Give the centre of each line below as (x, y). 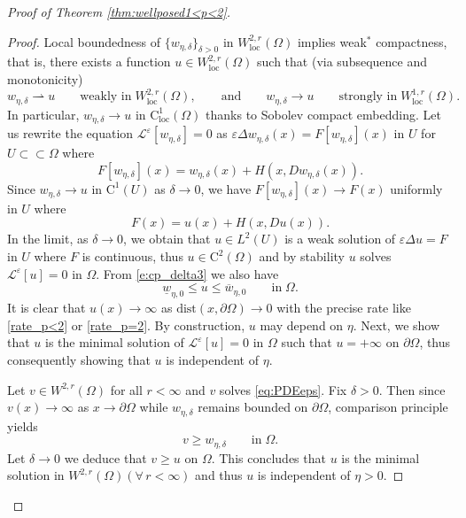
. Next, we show (396, 325)
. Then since (412, 389)
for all (126, 389)
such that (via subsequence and (342, 62)
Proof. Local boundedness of (84, 41)
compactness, (412, 41)
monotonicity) (45, 78)
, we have (226, 188)
